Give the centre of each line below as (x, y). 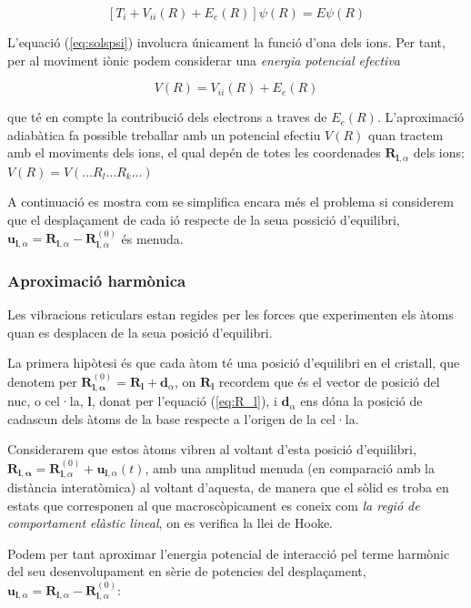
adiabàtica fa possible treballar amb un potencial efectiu (164, 134)
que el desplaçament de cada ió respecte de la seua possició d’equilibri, (204, 220)
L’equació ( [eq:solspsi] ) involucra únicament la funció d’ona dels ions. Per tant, (226, 42)
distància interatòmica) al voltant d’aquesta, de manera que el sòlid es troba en (228, 487)
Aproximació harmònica (97, 280)
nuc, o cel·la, (45, 401)
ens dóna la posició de (361, 401)
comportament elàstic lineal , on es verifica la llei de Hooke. (170, 523)
